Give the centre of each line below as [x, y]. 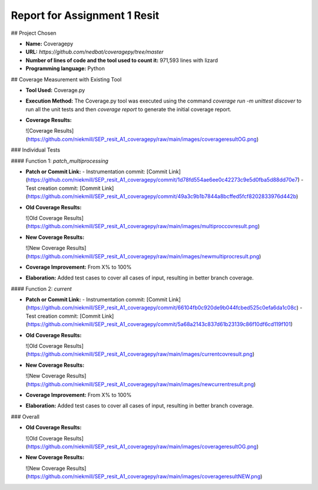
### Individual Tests [36, 150]
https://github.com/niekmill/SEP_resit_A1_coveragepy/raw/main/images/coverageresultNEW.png [144, 476]
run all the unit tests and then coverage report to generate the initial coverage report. [129, 109]
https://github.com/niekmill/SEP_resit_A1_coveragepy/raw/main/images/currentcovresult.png [140, 354]
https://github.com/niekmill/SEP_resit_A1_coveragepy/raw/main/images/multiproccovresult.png [143, 226]
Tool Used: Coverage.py [55, 90]
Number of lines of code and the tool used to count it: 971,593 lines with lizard [122, 60]
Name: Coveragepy [49, 44]
